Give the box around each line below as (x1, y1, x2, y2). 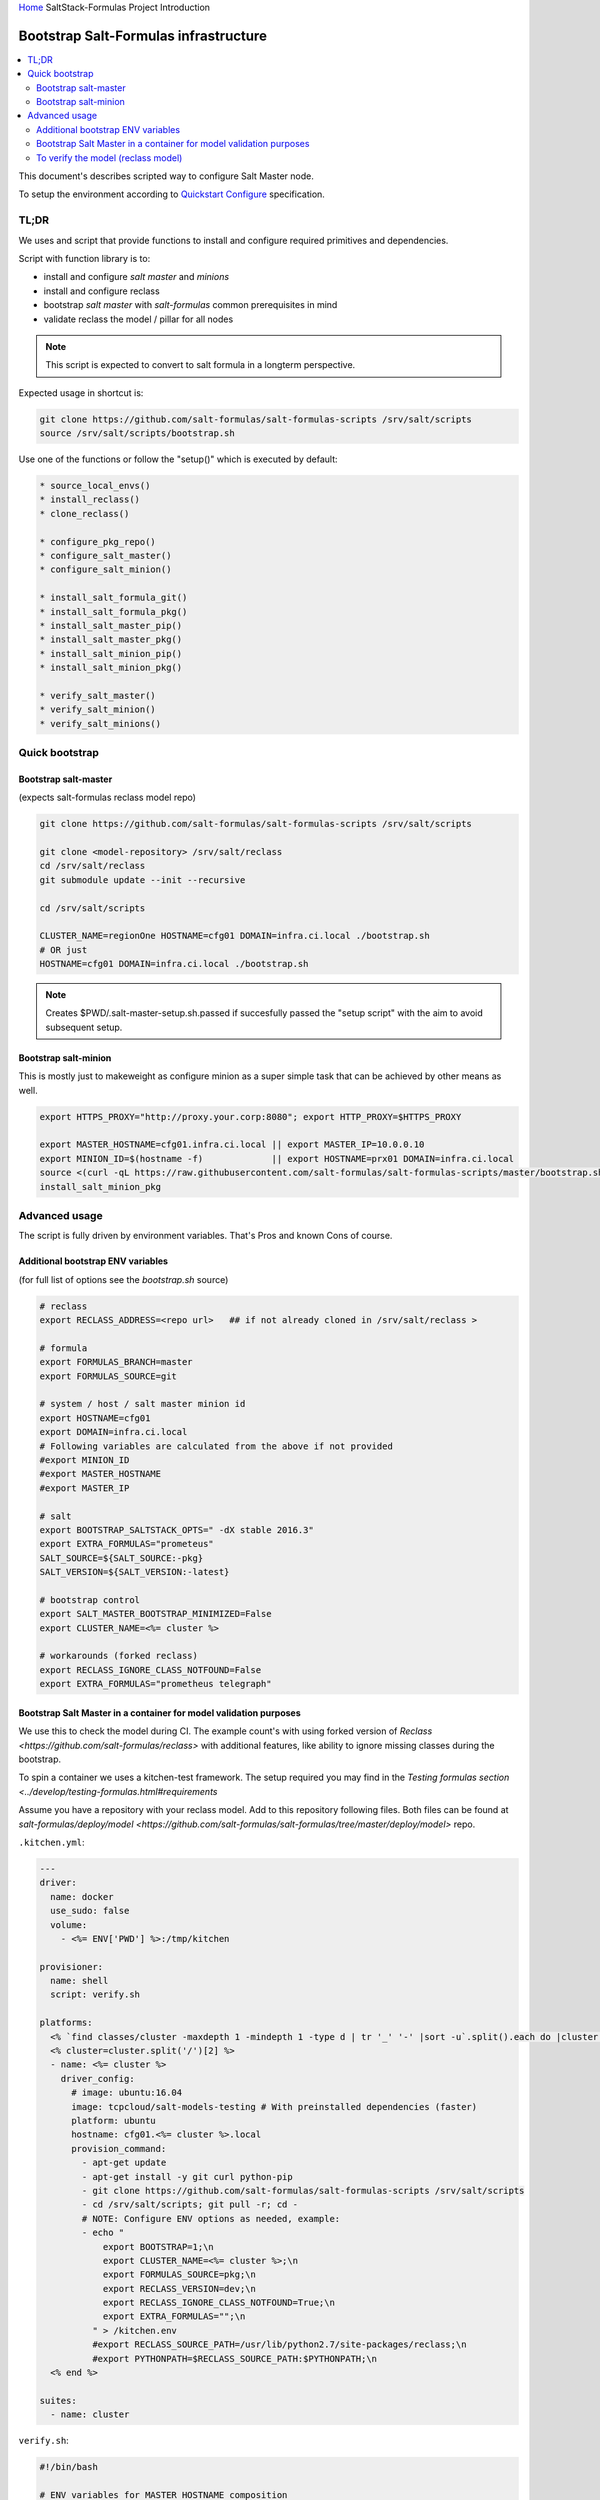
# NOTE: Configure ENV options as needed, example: (81, 2213, 341, 2224)
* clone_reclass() (39, 508, 130, 519)
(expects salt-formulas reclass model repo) (18, 791, 197, 804)
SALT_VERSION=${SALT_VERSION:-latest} (39, 1566, 230, 1578)
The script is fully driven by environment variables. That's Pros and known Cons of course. (18, 1230, 393, 1242)
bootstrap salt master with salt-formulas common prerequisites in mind (43, 299, 338, 311)
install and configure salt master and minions (43, 271, 230, 283)
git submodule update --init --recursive (39, 874, 246, 885)
